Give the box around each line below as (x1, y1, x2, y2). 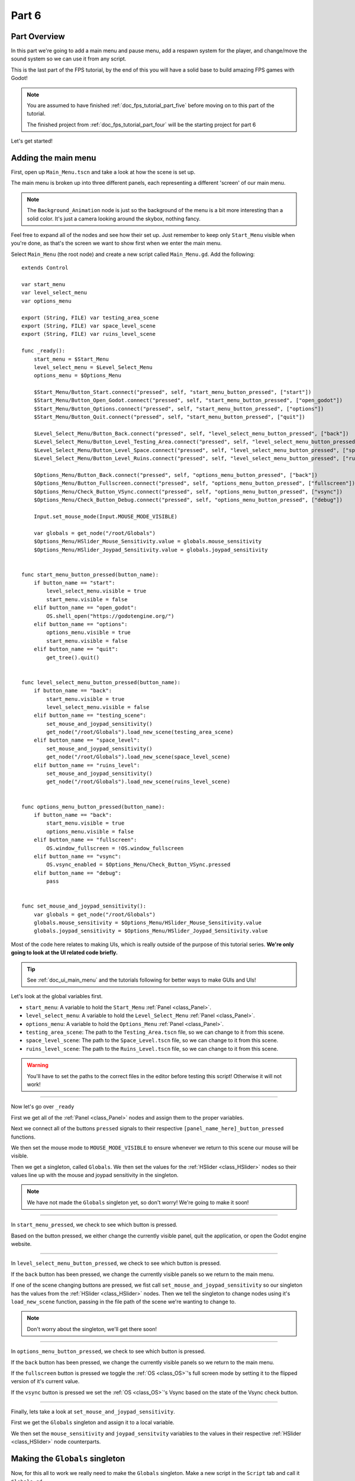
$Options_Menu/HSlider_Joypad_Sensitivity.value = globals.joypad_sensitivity (33, 546, 268, 553)
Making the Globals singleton (11, 1454, 125, 1464)
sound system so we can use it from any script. (11, 55, 127, 62)
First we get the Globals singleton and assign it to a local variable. (11, 1419, 175, 1426)
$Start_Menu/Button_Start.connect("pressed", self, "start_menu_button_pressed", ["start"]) (33, 389, 312, 396)
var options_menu (21, 297, 72, 304)
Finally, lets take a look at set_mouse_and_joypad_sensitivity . (11, 1408, 175, 1415)
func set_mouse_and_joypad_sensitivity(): (21, 903, 147, 909)
